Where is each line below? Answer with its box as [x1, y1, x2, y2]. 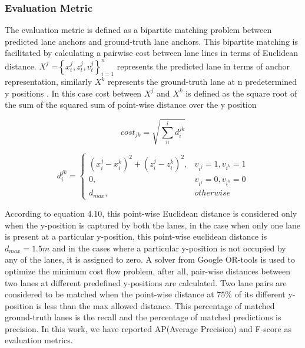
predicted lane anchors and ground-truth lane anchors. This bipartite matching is [5, 35, 298, 47]
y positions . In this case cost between [5, 87, 142, 99]
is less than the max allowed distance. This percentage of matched [36, 299, 275, 311]
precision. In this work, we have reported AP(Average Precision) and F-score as [5, 322, 291, 334]
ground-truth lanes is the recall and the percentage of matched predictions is [5, 311, 281, 323]
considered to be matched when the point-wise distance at [5, 288, 214, 300]
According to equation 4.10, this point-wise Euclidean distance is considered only [5, 207, 297, 219]
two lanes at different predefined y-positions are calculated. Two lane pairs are [5, 276, 287, 289]
